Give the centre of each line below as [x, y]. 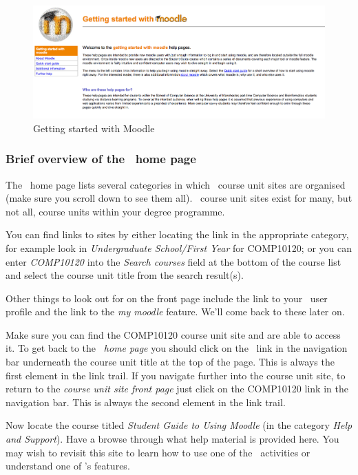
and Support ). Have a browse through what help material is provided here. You [172, 439]
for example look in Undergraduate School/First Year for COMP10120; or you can [179, 247]
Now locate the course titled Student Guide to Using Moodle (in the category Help [179, 425]
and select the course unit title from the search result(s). [125, 275]
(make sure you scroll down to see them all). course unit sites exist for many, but [179, 198]
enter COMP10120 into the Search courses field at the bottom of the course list [173, 261]
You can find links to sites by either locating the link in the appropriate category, [177, 234]
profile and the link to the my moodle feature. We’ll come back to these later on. [175, 312]
